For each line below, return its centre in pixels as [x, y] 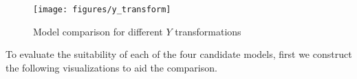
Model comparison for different [98, 31]
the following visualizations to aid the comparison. [111, 67]
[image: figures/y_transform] [102, 10]
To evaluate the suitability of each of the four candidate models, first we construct [179, 54]
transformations [208, 31]
